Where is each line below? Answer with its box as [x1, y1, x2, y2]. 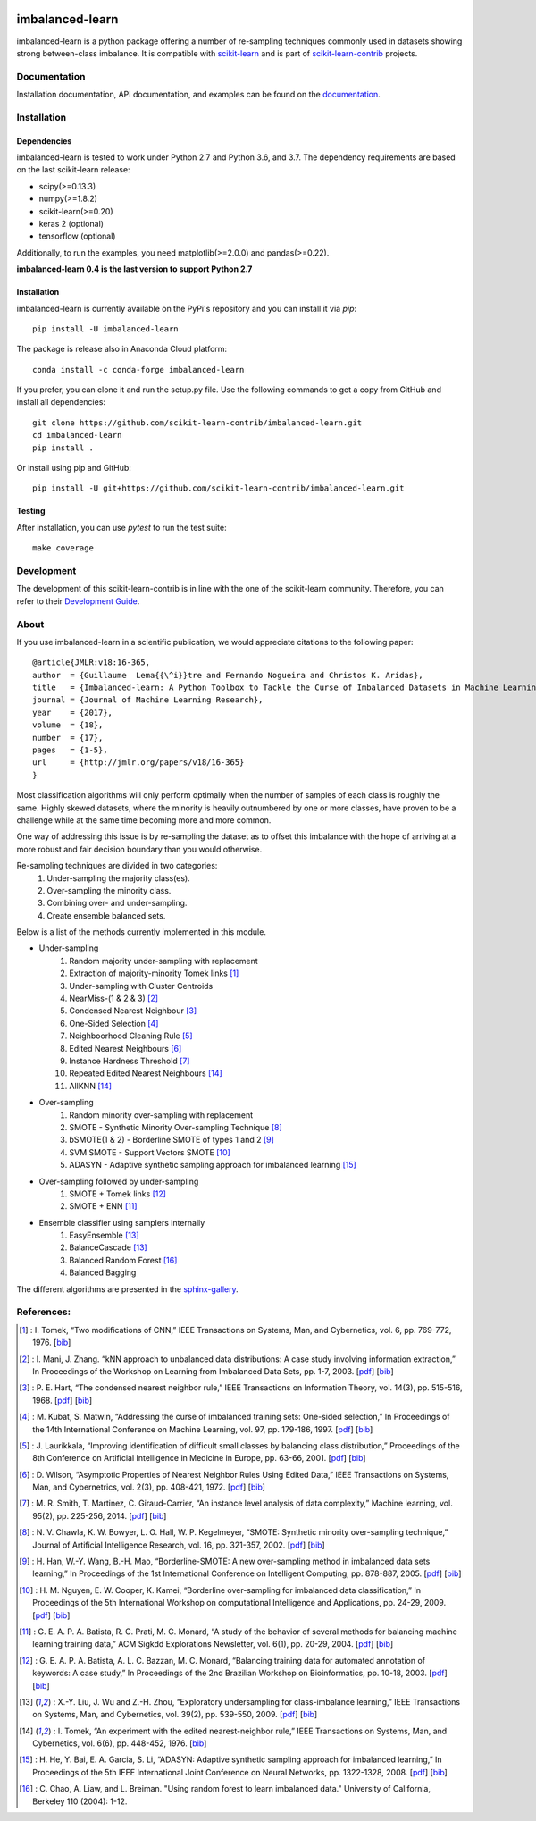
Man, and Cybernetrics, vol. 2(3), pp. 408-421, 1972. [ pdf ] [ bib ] [32, 1481, 265, 1492]
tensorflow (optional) [38, 231, 116, 241]
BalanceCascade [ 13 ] [69, 1242, 147, 1253]
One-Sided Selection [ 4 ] [69, 1018, 159, 1028]
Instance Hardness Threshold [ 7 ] [69, 1055, 190, 1066]
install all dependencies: [16, 397, 106, 407]
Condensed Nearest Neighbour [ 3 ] [69, 1005, 197, 1016]
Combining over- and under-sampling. [46, 898, 188, 909]
